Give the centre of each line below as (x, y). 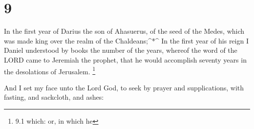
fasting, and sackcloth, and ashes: (54, 97)
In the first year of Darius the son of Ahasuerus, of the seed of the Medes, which (124, 31)
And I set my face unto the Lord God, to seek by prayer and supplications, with (124, 87)
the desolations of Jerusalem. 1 (50, 70)
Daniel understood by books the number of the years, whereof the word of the (121, 50)
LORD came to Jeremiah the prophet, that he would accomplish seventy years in (125, 59)
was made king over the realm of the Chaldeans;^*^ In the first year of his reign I (126, 40)
